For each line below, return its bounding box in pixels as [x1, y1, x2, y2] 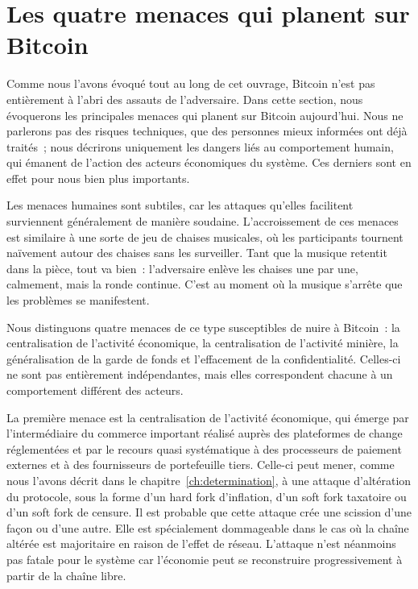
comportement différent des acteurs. [6, 382, 184, 398]
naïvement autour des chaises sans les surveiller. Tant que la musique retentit [6, 244, 387, 261]
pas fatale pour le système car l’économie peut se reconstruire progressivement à [6, 550, 403, 567]
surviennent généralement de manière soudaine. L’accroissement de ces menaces [6, 213, 399, 230]
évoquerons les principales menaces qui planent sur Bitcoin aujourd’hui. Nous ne [6, 106, 404, 123]
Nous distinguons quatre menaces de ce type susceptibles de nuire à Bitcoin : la [6, 318, 400, 335]
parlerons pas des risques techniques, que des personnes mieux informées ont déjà [6, 122, 408, 139]
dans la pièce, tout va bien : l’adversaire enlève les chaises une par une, [6, 259, 358, 276]
